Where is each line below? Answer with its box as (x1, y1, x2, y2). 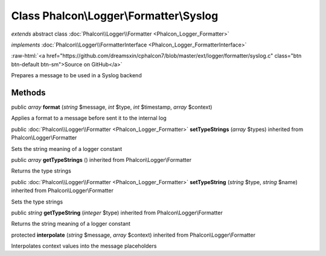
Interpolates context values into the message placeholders (11, 242, 157, 250)
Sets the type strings (11, 198, 63, 205)
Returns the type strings (11, 167, 72, 174)
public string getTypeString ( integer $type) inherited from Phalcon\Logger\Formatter (11, 209, 223, 216)
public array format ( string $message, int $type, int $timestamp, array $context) (11, 103, 213, 111)
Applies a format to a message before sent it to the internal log (11, 115, 167, 122)
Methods (11, 88, 46, 98)
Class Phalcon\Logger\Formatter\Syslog (11, 9, 219, 22)
